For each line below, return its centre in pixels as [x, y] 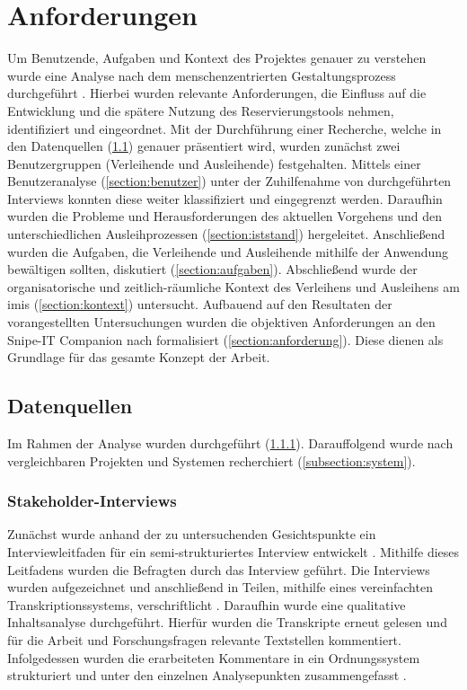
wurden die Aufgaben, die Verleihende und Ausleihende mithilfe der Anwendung [228, 251]
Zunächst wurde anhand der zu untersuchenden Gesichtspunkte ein [192, 534]
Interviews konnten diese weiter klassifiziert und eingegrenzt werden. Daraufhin [225, 198]
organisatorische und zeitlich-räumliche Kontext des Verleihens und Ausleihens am [233, 286]
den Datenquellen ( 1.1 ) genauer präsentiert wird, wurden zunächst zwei [204, 146]
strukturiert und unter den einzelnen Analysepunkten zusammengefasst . [207, 675]
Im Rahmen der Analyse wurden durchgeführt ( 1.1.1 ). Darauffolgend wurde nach [230, 443]
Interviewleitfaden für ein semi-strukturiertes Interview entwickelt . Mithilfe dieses [233, 552]
